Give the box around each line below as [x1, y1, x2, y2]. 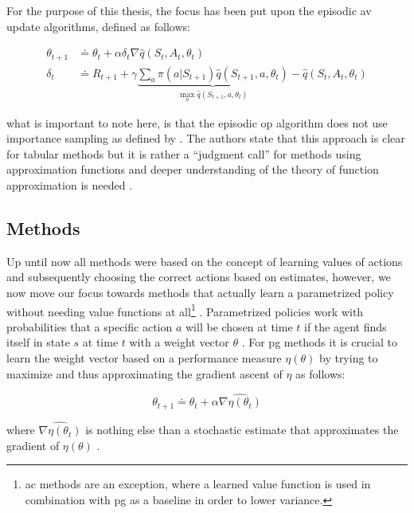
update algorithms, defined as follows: [6, 18, 190, 34]
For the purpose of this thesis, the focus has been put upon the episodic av [6, 2, 372, 18]
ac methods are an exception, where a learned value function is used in [25, 476, 371, 492]
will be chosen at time [186, 318, 293, 335]
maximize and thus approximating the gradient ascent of [6, 365, 283, 382]
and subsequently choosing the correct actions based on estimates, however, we [6, 268, 391, 285]
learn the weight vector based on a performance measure [6, 350, 282, 366]
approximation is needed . [6, 177, 133, 194]
